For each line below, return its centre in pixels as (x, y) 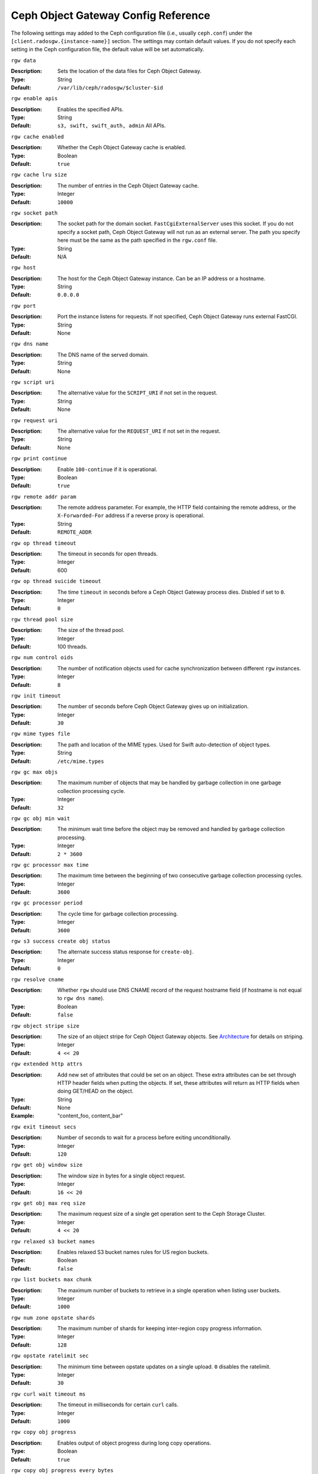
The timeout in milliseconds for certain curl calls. (118, 1405)
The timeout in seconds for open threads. (108, 554)
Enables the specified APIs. (90, 109)
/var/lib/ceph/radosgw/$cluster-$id (110, 88)
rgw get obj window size (47, 1165)
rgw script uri (33, 382)
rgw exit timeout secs (44, 1127)
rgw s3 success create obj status (61, 941)
